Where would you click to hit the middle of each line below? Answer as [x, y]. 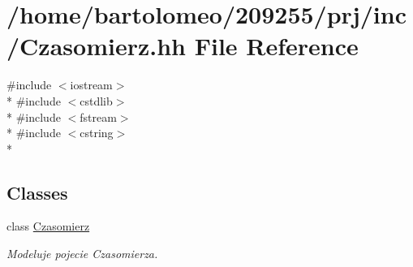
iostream [91, 85]
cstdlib [96, 100]
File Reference [276, 46]
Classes [37, 192]
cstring [97, 133]
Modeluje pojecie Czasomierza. [82, 254]
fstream [98, 116]
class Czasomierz [48, 226]
